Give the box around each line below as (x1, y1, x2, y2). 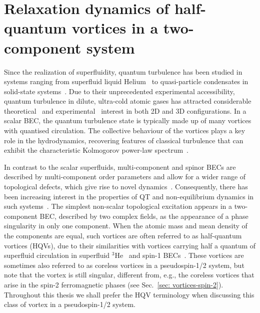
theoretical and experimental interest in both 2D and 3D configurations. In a (4, 105, 246, 116)
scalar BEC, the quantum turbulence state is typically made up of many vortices (4, 115, 251, 126)
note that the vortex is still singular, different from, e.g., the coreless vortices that (4, 269, 254, 280)
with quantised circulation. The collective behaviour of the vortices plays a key (4, 125, 245, 136)
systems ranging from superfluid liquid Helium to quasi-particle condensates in (4, 76, 248, 87)
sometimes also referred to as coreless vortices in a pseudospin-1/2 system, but (4, 259, 244, 270)
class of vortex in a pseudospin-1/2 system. (4, 299, 135, 309)
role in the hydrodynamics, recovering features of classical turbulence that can (4, 135, 243, 145)
